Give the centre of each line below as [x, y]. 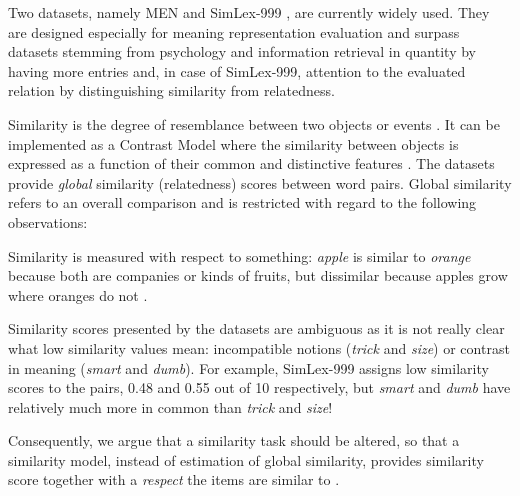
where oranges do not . [78, 294]
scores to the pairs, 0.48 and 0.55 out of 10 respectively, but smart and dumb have [259, 387]
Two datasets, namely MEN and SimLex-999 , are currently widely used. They [249, 12]
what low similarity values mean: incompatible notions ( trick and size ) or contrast [259, 347]
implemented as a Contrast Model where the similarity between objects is [233, 143]
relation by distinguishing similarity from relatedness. [171, 90]
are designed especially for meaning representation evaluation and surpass [234, 31]
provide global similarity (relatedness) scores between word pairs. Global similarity [260, 182]
